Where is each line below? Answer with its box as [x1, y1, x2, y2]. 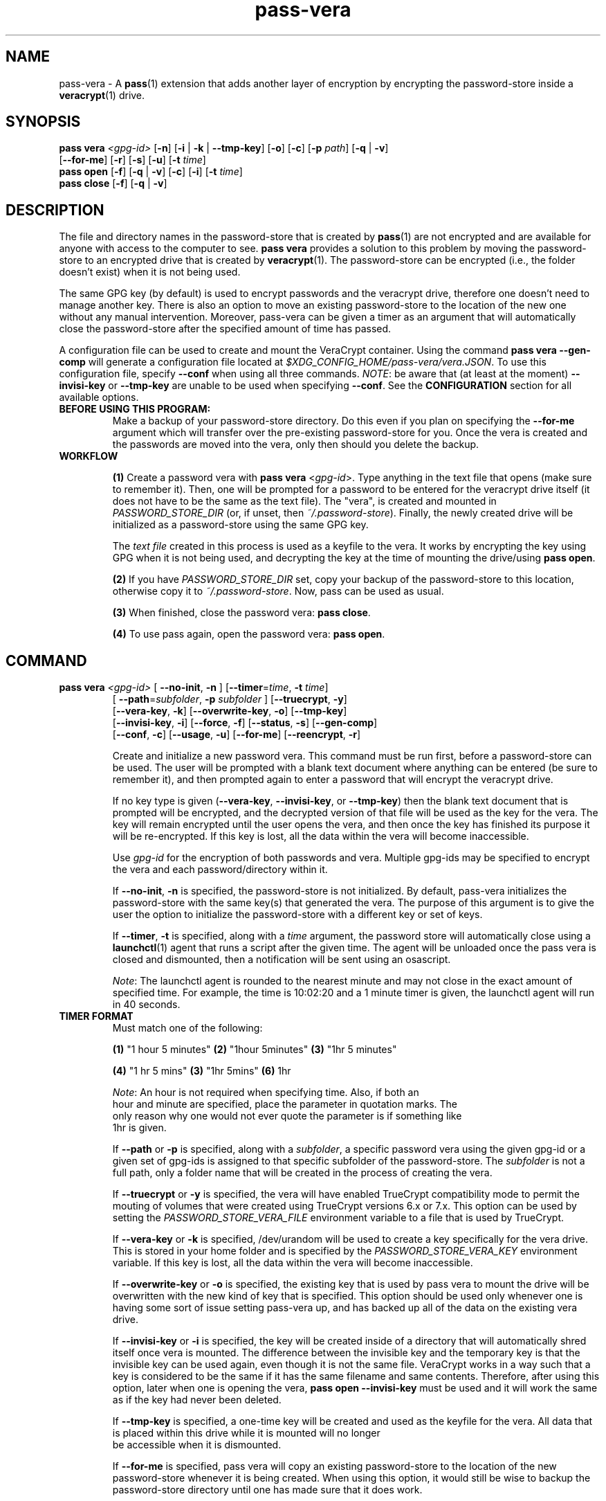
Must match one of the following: [112, 1022, 263, 1034]
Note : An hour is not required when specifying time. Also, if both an [112, 1086, 419, 1099]
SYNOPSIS [6, 113, 81, 131]
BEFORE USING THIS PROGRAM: [59, 403, 211, 415]
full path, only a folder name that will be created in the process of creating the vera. [112, 1167, 493, 1179]
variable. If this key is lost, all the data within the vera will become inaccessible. [112, 1257, 473, 1269]
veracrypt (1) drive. [59, 89, 145, 101]
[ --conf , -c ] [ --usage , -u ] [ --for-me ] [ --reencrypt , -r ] [112, 728, 361, 741]
